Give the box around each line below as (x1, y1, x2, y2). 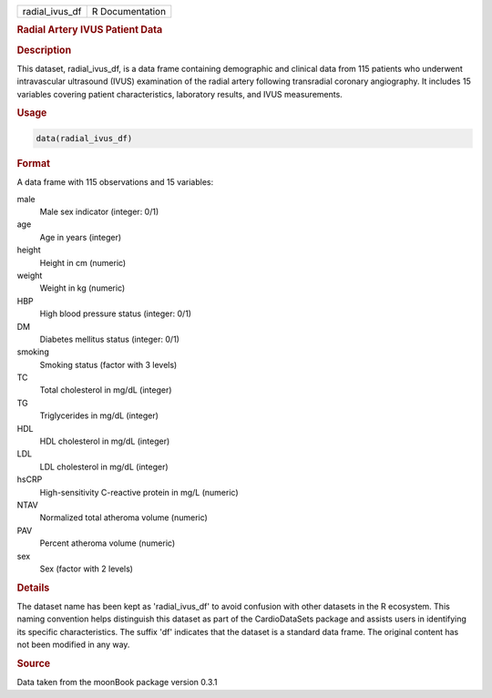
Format (16, 157, 50, 169)
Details (16, 581, 50, 594)
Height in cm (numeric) (39, 257, 127, 268)
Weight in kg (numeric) (39, 282, 126, 293)
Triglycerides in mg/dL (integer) (39, 410, 159, 421)
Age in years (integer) (39, 231, 122, 242)
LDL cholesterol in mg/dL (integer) (39, 461, 169, 472)
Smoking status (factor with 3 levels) (39, 359, 178, 370)
